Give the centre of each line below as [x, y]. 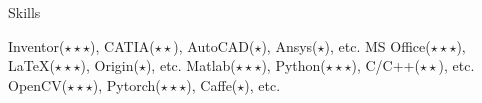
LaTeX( [31, 65]
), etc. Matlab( [190, 65]
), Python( [293, 65]
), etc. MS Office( [377, 45]
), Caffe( [212, 84]
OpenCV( [38, 84]
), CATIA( [122, 45]
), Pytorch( [126, 84]
